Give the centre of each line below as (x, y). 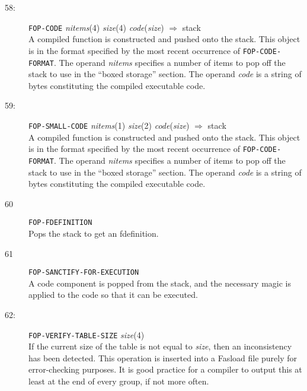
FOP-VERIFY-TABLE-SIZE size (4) (87, 334)
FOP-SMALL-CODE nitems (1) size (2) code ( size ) (109, 125)
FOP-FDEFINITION (60, 223)
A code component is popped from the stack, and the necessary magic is (160, 283)
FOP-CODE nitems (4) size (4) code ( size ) (96, 27)
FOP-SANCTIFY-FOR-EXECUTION (84, 273)
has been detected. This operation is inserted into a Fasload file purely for (163, 357)
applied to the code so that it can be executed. (113, 295)
